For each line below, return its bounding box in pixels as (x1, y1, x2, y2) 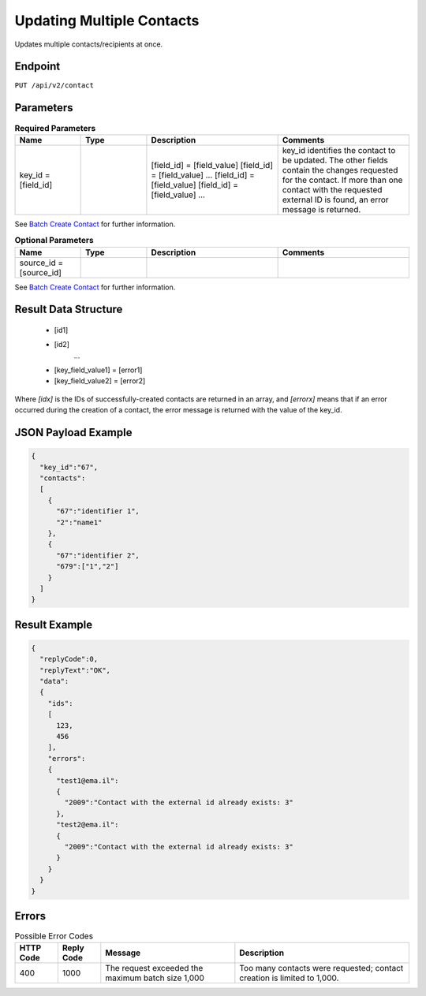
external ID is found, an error (282, 194, 390, 205)
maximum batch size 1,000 (105, 972, 205, 983)
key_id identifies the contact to (282, 144, 396, 155)
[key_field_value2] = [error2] (54, 376, 146, 386)
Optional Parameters (14, 235, 94, 246)
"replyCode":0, (39, 655, 99, 664)
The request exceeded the (105, 963, 204, 974)
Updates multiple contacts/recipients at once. (14, 39, 163, 49)
